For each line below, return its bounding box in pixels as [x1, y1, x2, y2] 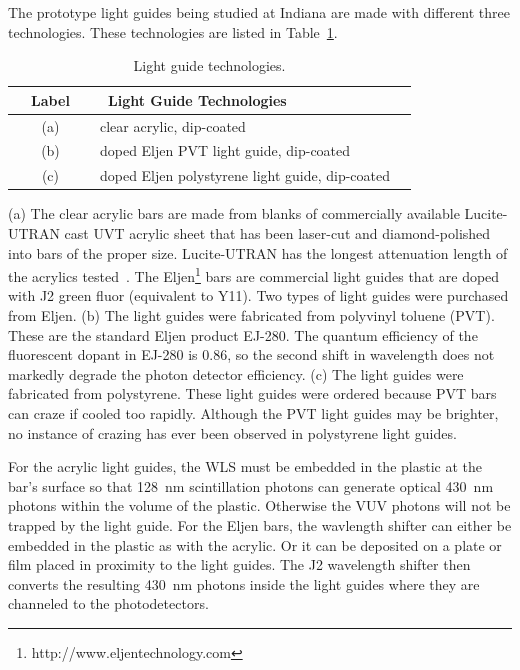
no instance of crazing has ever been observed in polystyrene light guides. [8, 422, 457, 443]
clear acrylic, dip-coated [99, 115, 246, 136]
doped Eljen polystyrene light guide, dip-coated [99, 165, 391, 186]
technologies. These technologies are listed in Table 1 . [8, 21, 338, 42]
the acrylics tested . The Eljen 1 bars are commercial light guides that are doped [8, 263, 500, 286]
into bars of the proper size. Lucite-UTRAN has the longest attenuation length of [8, 242, 508, 263]
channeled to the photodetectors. [8, 593, 209, 614]
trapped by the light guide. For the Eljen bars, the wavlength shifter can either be [8, 514, 512, 535]
